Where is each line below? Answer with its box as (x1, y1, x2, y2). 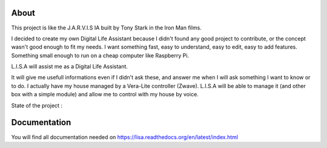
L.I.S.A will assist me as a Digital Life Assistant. (11, 63, 128, 70)
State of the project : (11, 102, 63, 109)
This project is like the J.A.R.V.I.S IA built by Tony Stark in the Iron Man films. (11, 24, 202, 31)
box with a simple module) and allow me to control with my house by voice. (11, 91, 199, 98)
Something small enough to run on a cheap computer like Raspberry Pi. (11, 52, 190, 59)
